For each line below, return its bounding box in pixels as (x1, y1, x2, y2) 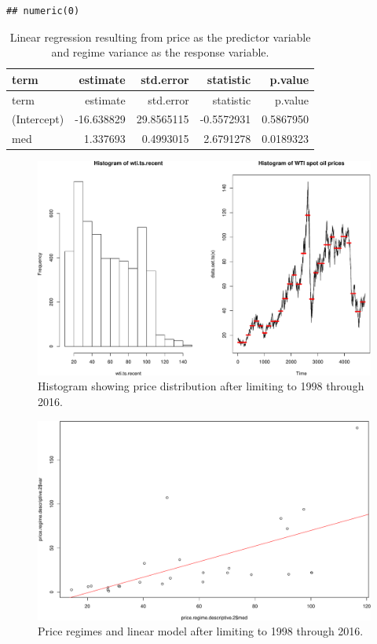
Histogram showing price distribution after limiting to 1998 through (38, 378, 364, 394)
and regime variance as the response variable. (51, 44, 269, 60)
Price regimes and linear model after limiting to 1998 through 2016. (38, 623, 364, 639)
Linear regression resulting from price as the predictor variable (9, 28, 311, 45)
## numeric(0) (6, 5, 80, 16)
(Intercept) (12, 111, 64, 127)
